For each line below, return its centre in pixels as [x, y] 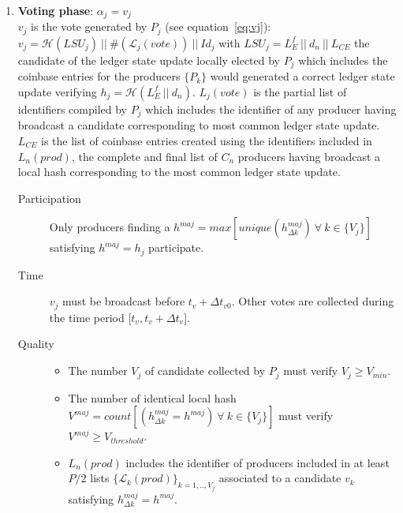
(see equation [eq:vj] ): [218, 26]
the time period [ [90, 317]
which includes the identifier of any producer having [271, 109]
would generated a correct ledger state [302, 76]
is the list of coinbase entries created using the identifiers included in [207, 140]
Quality [36, 344]
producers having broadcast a [309, 156]
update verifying [57, 91]
